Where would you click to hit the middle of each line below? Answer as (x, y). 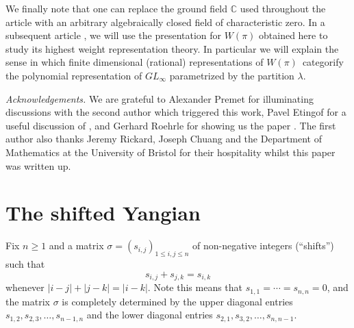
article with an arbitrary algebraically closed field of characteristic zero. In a (165, 22)
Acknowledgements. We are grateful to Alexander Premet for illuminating (160, 98)
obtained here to (293, 35)
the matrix (28, 301)
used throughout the (283, 8)
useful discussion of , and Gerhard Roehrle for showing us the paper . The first (171, 125)
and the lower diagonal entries (150, 315)
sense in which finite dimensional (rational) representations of (135, 62)
